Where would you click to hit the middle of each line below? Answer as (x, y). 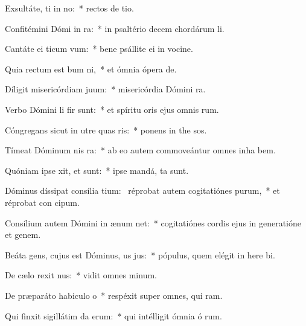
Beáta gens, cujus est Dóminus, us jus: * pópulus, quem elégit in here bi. (140, 254)
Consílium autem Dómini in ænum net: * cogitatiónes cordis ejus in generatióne (153, 222)
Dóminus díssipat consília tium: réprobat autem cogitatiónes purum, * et (142, 190)
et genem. (23, 235)
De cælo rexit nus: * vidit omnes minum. (81, 275)
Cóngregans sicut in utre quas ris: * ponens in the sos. (106, 129)
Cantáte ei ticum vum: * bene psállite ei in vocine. (99, 49)
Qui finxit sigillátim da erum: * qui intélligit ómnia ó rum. (113, 315)
